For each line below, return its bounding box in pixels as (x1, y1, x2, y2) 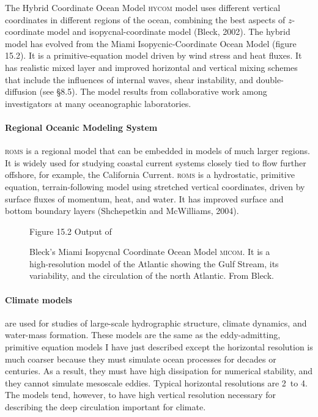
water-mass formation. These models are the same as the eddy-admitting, (5, 328, 281, 341)
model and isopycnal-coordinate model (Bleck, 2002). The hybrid (46, 25, 290, 38)
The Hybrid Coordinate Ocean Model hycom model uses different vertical (5, 1, 281, 13)
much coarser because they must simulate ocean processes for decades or (5, 352, 276, 365)
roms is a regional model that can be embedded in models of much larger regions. (5, 144, 310, 157)
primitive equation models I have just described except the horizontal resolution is (5, 341, 313, 353)
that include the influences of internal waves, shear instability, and (5, 73, 254, 86)
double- (256, 73, 284, 86)
